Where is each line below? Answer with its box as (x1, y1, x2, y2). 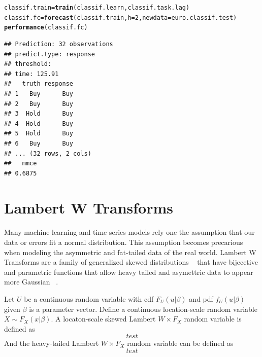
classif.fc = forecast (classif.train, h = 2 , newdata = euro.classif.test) (4, 14, 237, 21)
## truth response (4, 80, 74, 88)
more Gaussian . (4, 276, 58, 287)
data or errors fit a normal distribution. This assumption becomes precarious (4, 237, 243, 247)
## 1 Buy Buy (4, 90, 74, 97)
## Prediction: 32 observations (4, 40, 113, 48)
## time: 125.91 (4, 70, 59, 78)
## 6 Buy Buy (4, 139, 74, 147)
